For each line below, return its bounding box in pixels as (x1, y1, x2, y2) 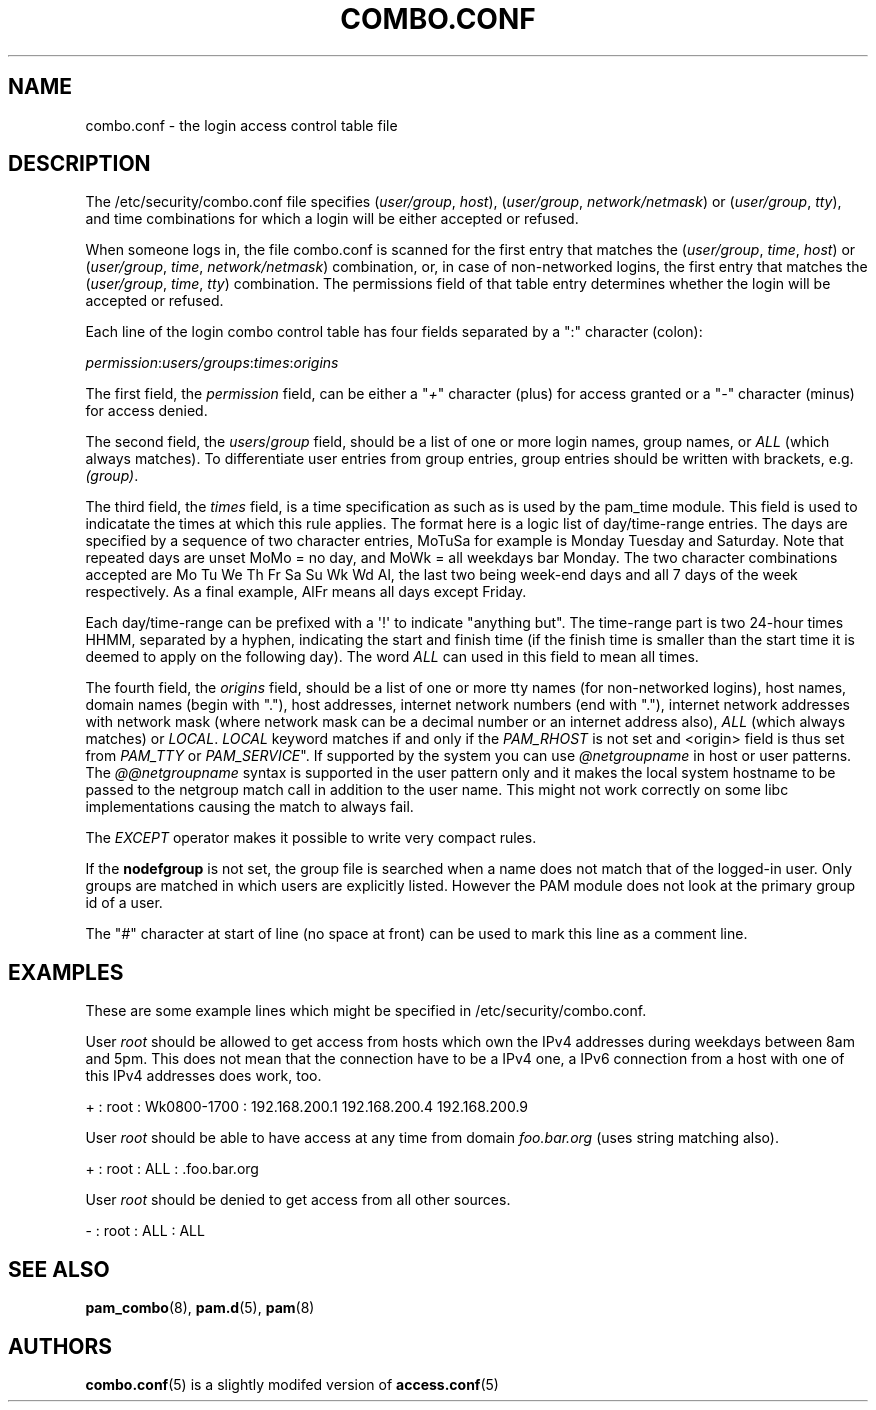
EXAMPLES (8, 959, 124, 985)
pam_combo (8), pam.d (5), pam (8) (85, 1299, 315, 1317)
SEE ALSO (8, 1256, 110, 1282)
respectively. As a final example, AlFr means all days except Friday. (85, 583, 527, 601)
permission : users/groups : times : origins (85, 354, 339, 372)
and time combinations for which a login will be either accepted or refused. (85, 210, 579, 228)
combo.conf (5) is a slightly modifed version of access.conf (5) (85, 1375, 499, 1393)
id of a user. (85, 894, 163, 912)
